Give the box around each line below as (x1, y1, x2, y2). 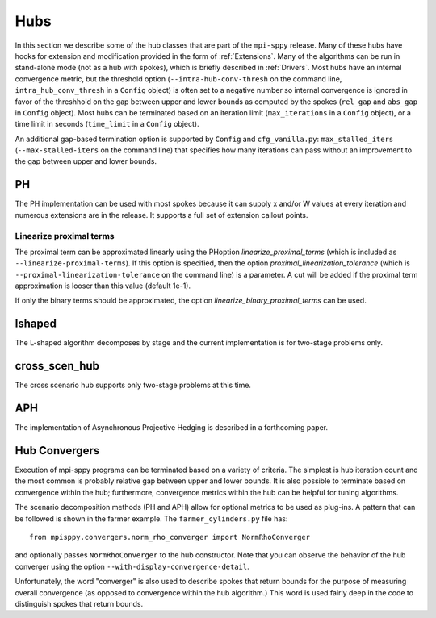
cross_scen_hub (15, 359, 100, 373)
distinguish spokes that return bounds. (15, 599, 144, 608)
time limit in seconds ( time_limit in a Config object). (15, 119, 199, 129)
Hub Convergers (15, 444, 100, 457)
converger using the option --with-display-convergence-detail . (15, 562, 249, 571)
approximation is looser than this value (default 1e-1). (15, 281, 191, 290)
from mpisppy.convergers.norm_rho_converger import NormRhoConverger (29, 532, 311, 542)
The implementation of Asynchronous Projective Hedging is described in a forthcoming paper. (15, 423, 329, 432)
